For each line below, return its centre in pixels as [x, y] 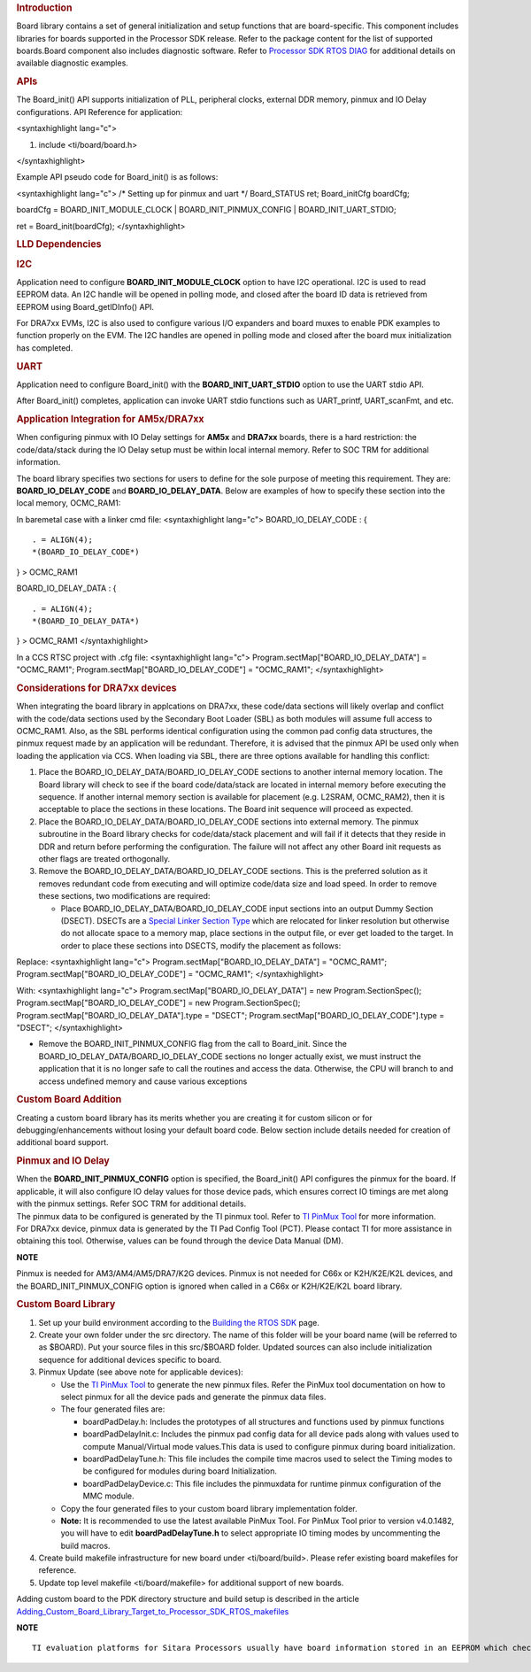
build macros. [85, 1545]
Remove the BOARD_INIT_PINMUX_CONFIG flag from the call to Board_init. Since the [192, 1044]
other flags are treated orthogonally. [104, 858]
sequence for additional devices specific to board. [130, 1359]
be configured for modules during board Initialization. [180, 1471]
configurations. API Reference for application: [100, 112]
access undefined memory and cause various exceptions [143, 1081]
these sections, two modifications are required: [124, 896]
